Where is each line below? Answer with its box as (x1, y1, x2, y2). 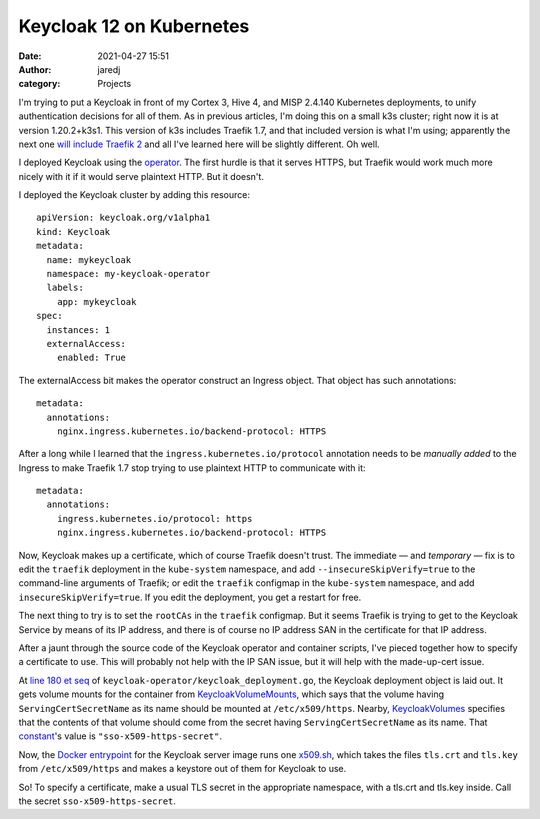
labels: (46, 282, 84, 294)
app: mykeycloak (56, 296, 137, 307)
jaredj (97, 63, 121, 75)
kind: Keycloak (36, 226, 111, 237)
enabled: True (56, 352, 127, 364)
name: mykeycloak (46, 254, 132, 265)
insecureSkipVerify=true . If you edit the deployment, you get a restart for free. (18, 591, 362, 603)
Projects (97, 78, 132, 90)
